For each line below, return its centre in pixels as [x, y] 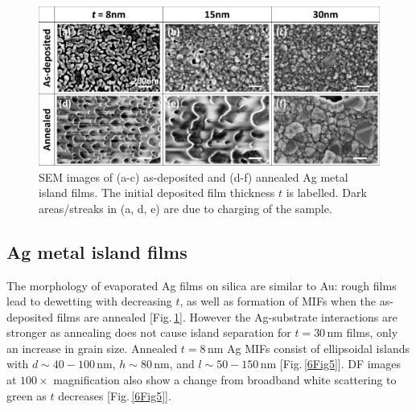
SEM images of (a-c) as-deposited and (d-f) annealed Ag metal [194, 176]
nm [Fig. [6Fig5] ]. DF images [331, 364]
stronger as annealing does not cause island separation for [149, 332]
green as [27, 395]
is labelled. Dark [326, 193]
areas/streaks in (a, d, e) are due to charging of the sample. [185, 208]
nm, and [174, 364]
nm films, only [362, 332]
